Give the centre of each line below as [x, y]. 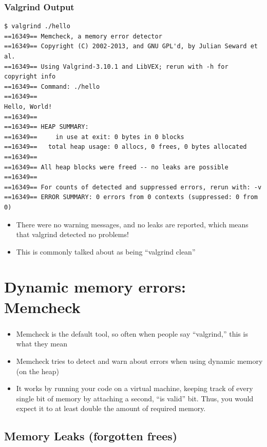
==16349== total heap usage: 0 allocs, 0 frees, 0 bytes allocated [126, 147]
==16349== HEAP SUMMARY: [46, 127]
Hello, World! [28, 106]
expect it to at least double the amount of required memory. [111, 408]
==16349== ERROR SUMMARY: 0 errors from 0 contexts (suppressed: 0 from [131, 197]
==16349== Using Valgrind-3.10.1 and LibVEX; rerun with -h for [116, 66]
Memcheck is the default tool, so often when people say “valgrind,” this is [132, 333]
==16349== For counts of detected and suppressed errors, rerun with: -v [133, 187]
